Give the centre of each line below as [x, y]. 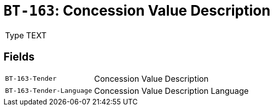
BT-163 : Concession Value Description [137, 11]
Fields [19, 57]
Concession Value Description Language [171, 91]
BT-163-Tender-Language [49, 91]
